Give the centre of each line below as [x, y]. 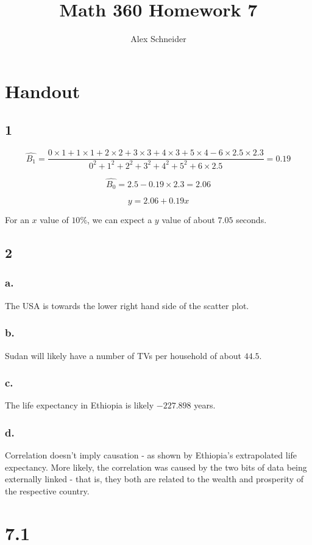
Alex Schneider [158, 39]
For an [17, 220]
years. [205, 405]
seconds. [251, 220]
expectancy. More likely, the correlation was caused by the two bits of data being [156, 467]
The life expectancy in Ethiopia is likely [80, 405]
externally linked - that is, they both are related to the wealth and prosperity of [154, 479]
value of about [188, 220]
